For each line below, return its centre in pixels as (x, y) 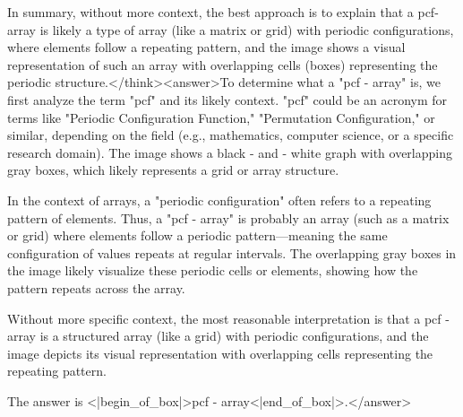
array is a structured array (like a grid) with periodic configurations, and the (218, 336)
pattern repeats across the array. (96, 287)
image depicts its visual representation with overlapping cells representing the (220, 353)
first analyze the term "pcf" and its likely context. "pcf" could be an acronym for (227, 99)
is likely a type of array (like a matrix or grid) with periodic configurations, (247, 29)
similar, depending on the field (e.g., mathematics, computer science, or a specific (231, 135)
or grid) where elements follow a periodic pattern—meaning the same (197, 235)
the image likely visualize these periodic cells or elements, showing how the (213, 270)
